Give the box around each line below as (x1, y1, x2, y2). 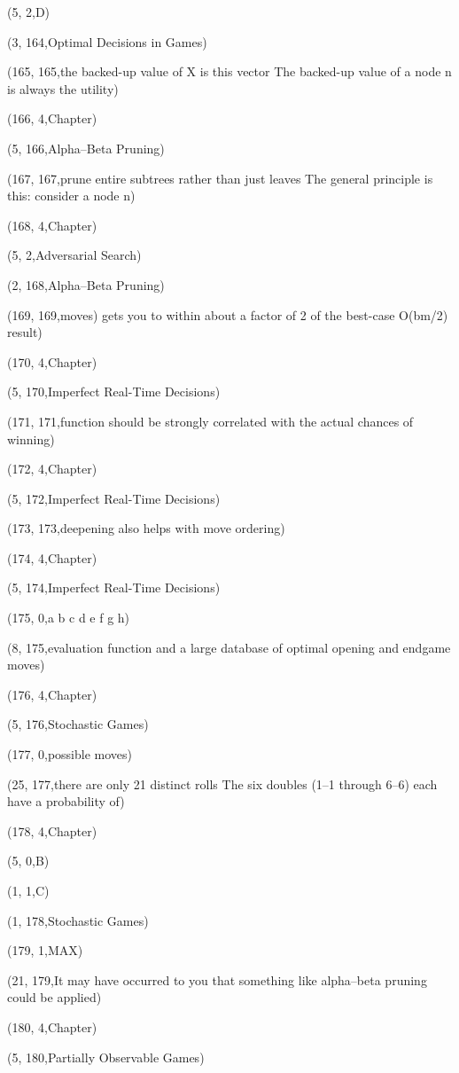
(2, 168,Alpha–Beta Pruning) (7, 275, 165, 294)
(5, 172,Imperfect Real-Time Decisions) (7, 489, 221, 507)
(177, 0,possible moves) (7, 745, 132, 764)
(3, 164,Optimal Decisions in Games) (7, 32, 207, 51)
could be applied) (7, 988, 102, 1006)
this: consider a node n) (7, 186, 136, 205)
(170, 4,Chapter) (7, 352, 97, 371)
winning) (7, 429, 55, 448)
